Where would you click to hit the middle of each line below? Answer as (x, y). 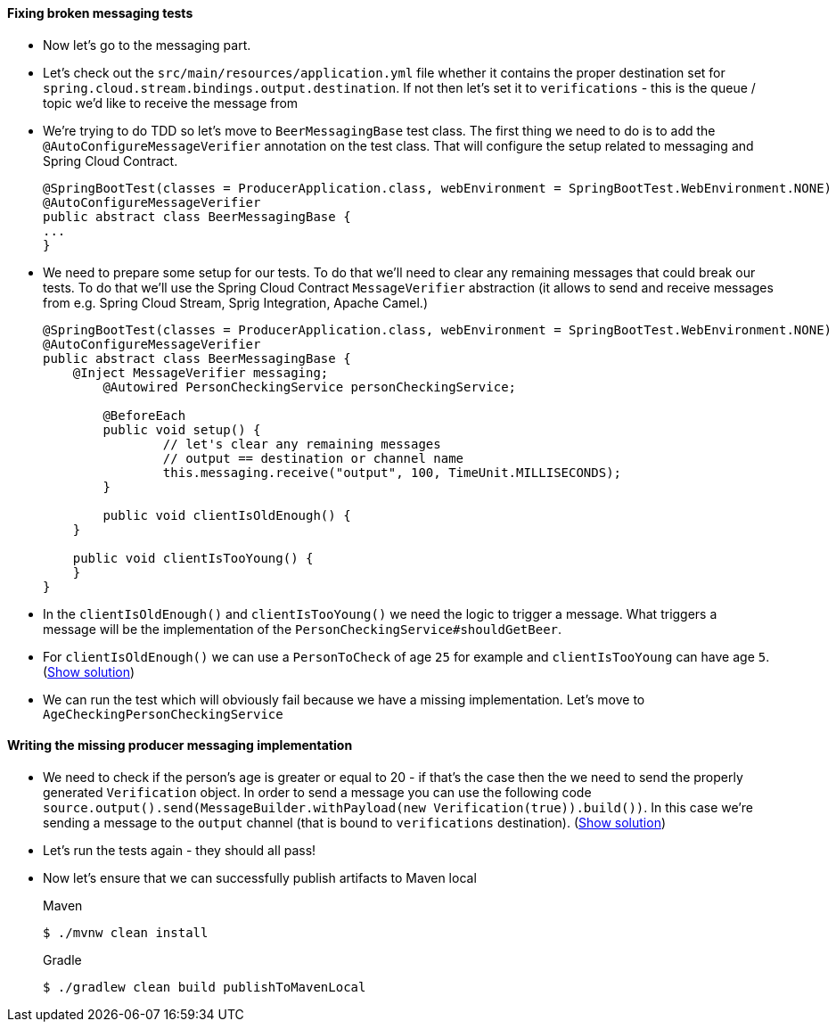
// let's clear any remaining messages (302, 444)
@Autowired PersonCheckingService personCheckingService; (310, 387)
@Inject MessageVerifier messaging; (201, 372)
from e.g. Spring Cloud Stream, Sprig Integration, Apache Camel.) (235, 302)
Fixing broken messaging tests (100, 13)
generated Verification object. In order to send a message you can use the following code (317, 792)
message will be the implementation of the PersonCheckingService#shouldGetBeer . (303, 629)
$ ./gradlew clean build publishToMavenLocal (205, 987)
